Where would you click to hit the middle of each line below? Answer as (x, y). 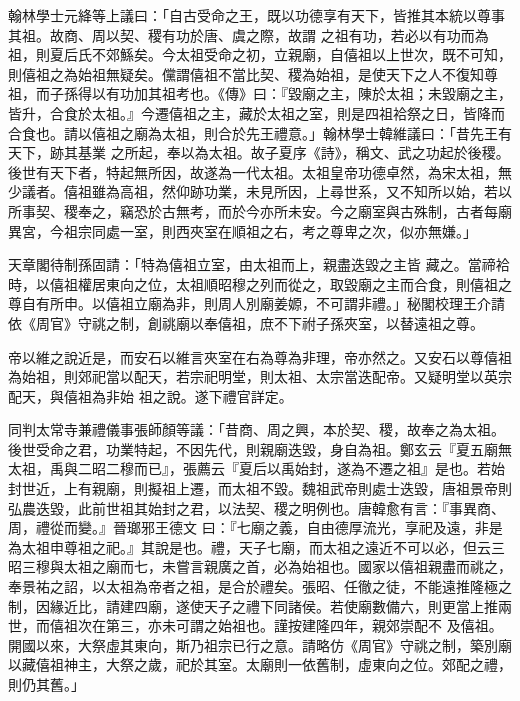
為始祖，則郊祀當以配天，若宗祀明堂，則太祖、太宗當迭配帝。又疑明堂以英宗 (260, 376)
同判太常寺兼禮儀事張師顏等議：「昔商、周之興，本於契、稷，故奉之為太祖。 (256, 429)
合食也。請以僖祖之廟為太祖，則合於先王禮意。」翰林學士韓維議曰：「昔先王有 (260, 132)
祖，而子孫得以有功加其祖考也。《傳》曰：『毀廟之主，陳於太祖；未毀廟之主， (260, 93)
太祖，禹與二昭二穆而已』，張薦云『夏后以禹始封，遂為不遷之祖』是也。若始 (256, 468)
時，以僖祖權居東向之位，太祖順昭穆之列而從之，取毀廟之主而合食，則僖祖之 (260, 283)
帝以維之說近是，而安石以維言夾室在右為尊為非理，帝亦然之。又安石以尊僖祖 (260, 356)
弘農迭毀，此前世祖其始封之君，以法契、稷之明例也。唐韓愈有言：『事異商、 (256, 507)
